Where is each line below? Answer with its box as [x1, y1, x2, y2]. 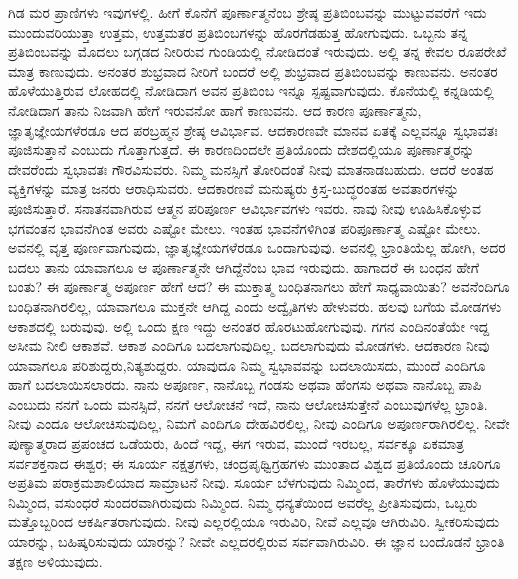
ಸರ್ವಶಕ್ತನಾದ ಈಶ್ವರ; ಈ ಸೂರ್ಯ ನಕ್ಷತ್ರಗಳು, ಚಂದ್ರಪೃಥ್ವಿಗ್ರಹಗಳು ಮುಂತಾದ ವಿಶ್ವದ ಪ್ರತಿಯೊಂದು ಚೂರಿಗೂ [8, 452, 501, 473]
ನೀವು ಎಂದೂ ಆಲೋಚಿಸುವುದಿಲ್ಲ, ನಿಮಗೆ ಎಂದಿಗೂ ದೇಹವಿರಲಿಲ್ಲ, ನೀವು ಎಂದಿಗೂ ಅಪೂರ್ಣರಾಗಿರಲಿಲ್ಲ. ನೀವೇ [8, 413, 510, 434]
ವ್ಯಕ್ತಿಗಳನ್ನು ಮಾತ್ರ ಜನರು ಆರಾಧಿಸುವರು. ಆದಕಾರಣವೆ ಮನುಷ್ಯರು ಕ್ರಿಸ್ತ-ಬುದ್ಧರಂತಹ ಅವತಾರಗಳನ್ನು [8, 178, 459, 199]
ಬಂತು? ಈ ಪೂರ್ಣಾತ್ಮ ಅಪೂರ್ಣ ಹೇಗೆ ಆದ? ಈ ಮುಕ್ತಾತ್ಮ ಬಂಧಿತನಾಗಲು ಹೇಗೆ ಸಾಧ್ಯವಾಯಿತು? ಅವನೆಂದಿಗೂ [8, 276, 510, 297]
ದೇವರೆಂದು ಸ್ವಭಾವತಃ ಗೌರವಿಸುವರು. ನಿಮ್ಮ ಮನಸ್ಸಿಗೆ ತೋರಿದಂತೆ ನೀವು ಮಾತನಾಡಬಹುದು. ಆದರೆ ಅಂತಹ [8, 158, 494, 179]
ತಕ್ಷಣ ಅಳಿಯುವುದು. [8, 550, 103, 571]
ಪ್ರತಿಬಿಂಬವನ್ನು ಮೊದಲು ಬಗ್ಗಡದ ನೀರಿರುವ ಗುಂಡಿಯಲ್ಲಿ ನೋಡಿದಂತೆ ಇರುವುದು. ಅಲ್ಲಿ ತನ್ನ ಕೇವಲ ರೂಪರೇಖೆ [8, 41, 507, 62]
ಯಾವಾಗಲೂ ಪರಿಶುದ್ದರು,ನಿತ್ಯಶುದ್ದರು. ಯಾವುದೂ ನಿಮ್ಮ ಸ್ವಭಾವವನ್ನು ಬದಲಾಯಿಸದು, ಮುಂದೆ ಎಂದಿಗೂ [8, 354, 486, 375]
